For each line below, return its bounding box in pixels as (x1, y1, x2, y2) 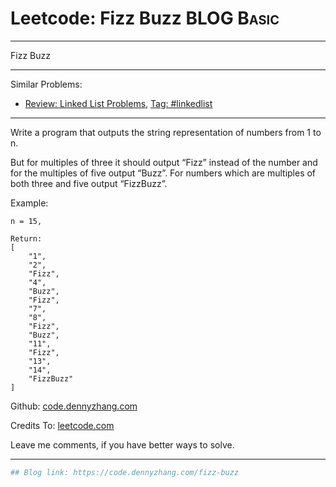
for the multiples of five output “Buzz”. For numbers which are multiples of (10, 167, 317, 179)
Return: (10, 233, 43, 244)
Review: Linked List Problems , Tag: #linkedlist (24, 97, 213, 109)
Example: (10, 197, 49, 209)
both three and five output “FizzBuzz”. (10, 177, 168, 189)
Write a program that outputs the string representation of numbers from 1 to (10, 126, 322, 138)
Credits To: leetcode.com (10, 419, 115, 431)
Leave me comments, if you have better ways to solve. (10, 438, 235, 451)
